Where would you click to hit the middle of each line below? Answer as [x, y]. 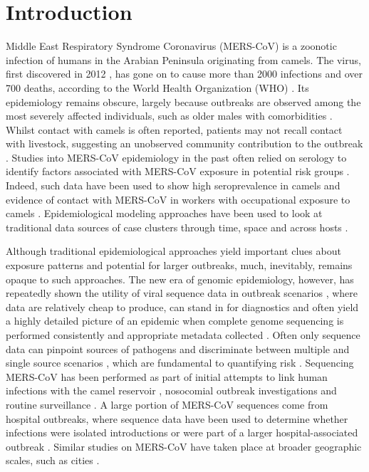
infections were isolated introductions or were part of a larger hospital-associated [182, 432]
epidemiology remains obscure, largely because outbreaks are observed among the [183, 101]
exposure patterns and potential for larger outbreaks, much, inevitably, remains [179, 265]
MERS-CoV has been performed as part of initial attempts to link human [167, 376]
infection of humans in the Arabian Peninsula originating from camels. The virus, [183, 59]
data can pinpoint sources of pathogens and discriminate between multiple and [178, 348]
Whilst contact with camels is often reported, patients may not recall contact [174, 129]
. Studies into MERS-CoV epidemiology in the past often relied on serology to [176, 157]
